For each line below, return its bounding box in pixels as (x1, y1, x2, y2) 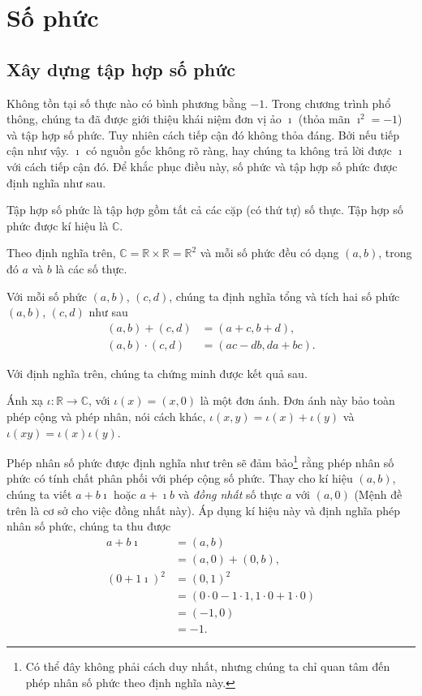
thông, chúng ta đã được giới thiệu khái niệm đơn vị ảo (6, 110, 282, 127)
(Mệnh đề (354, 485, 403, 502)
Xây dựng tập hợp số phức (6, 56, 236, 81)
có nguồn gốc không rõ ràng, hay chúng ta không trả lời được (86, 142, 392, 159)
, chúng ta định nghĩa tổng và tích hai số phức (169, 287, 400, 304)
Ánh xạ (6, 392, 44, 409)
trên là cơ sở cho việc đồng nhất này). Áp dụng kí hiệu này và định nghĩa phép (6, 501, 401, 518)
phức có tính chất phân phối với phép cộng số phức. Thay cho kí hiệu (6, 470, 353, 487)
